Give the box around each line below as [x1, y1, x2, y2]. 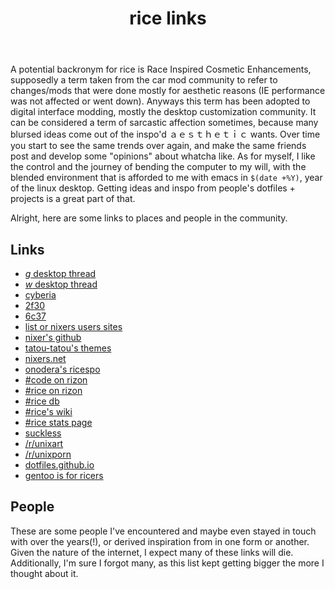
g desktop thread [24, 268, 97, 279]
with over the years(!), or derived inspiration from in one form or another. [10, 535, 310, 547]
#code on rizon [24, 374, 88, 386]
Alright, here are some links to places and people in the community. [10, 212, 288, 224]
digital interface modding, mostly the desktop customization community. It [10, 106, 317, 118]
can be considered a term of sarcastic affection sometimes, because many [10, 117, 319, 129]
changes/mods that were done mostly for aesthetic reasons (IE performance [10, 85, 326, 97]
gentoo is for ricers [24, 470, 104, 481]
